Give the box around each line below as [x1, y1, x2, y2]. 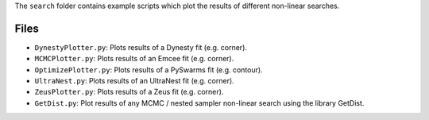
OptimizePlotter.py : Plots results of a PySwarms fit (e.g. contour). [34, 64, 263, 75]
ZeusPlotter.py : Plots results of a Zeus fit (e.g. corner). [34, 87, 224, 97]
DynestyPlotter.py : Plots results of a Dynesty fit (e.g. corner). [34, 42, 248, 52]
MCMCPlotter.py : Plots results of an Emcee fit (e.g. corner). [34, 54, 234, 64]
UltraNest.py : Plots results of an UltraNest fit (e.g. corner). [34, 76, 234, 86]
